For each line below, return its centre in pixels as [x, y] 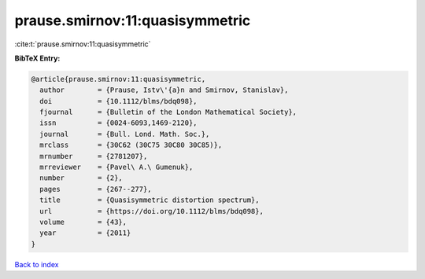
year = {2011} [85, 233]
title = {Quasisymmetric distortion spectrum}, [150, 200]
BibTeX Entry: [37, 58]
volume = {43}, [83, 222]
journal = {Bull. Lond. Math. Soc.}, [125, 134]
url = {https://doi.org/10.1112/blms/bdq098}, [152, 211]
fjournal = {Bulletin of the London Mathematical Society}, [168, 112]
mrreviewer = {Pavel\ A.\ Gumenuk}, [116, 167]
